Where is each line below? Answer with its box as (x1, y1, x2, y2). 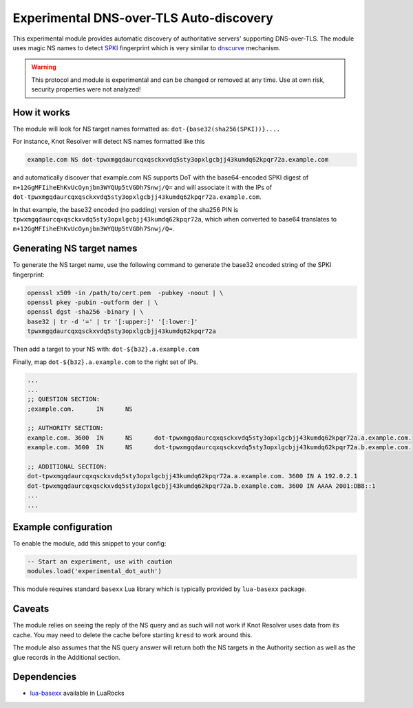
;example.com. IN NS (27, 405, 134, 413)
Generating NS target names (12, 243, 138, 255)
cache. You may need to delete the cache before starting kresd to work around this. (12, 630, 253, 639)
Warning (31, 63, 56, 72)
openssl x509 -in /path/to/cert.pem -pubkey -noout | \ (27, 289, 224, 297)
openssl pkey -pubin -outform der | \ (27, 299, 158, 306)
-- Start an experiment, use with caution (27, 558, 173, 566)
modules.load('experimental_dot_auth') (27, 568, 162, 575)
